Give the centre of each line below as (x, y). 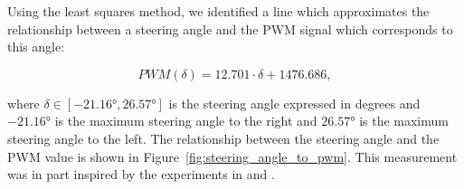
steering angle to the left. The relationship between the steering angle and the (223, 138)
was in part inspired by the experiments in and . (141, 174)
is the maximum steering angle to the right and (186, 121)
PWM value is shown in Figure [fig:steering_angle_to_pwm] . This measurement (232, 156)
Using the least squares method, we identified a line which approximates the (218, 11)
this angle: (36, 47)
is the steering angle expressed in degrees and (294, 103)
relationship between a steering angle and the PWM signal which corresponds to (230, 28)
